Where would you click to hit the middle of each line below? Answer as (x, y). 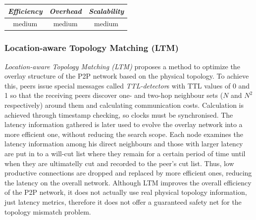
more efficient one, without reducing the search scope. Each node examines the (124, 134)
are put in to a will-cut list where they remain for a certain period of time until (125, 153)
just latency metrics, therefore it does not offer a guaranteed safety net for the (123, 201)
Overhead (65, 11)
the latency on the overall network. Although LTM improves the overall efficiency (128, 182)
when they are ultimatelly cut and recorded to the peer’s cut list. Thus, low (119, 163)
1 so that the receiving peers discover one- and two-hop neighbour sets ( (114, 95)
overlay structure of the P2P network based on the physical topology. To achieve (127, 76)
